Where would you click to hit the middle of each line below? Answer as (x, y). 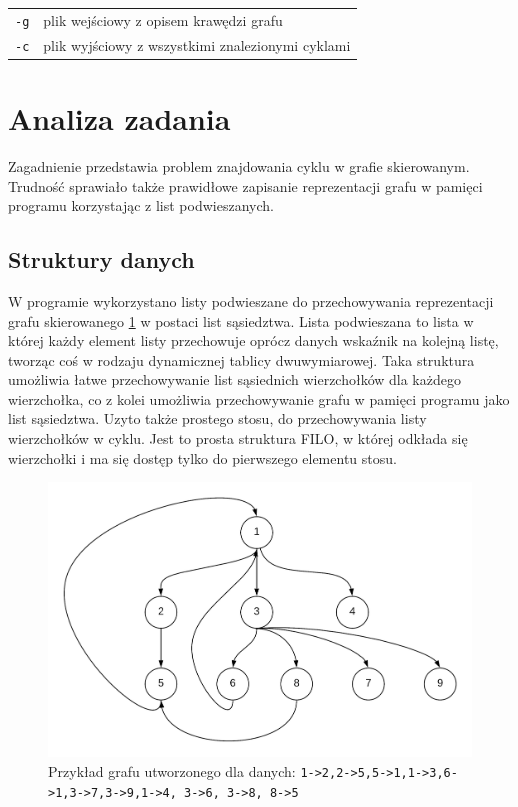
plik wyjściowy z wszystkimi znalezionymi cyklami (197, 44)
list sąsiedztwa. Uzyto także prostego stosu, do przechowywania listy (217, 418)
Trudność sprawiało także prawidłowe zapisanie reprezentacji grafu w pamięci (245, 185)
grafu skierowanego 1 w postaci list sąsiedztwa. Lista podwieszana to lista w (241, 320)
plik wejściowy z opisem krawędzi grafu (163, 19)
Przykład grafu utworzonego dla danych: (172, 771)
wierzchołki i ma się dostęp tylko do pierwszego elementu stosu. (202, 457)
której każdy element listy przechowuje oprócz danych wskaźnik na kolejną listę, (253, 340)
